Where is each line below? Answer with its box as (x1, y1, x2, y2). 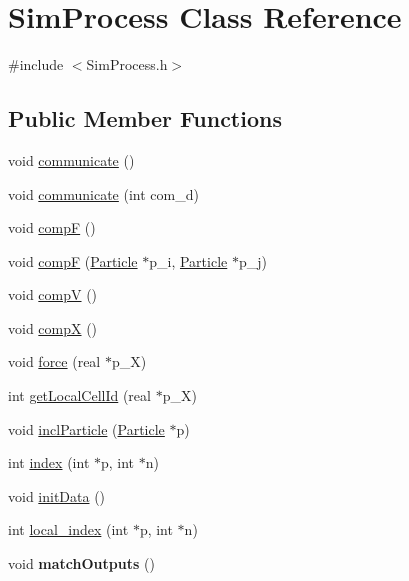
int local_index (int (8, 519, 129, 540)
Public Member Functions (8, 103, 282, 134)
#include (8, 54, 64, 75)
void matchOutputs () (8, 553, 155, 574)
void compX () (8, 317, 98, 338)
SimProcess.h (86, 54, 168, 75)
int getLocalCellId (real (8, 385, 151, 406)
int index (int (8, 452, 90, 473)
